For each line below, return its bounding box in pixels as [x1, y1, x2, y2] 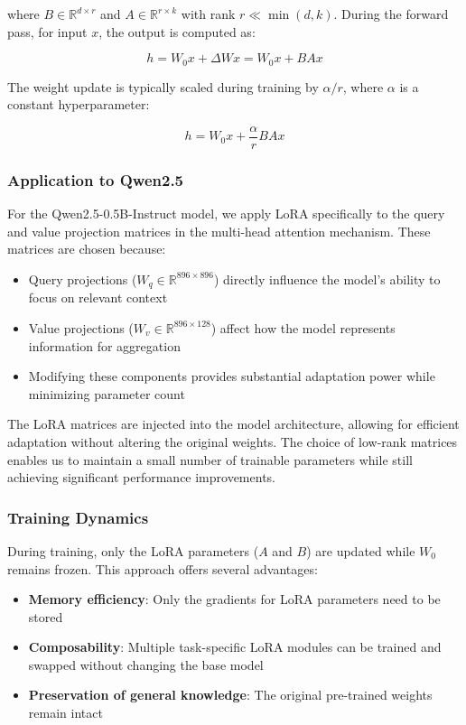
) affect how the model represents [210, 318, 396, 337]
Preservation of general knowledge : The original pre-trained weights [28, 685, 433, 704]
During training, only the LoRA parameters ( [7, 541, 259, 560]
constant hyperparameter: [7, 95, 150, 114]
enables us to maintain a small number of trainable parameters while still [7, 450, 413, 469]
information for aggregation [28, 336, 181, 355]
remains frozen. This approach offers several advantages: [7, 559, 318, 578]
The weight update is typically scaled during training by [7, 77, 319, 96]
